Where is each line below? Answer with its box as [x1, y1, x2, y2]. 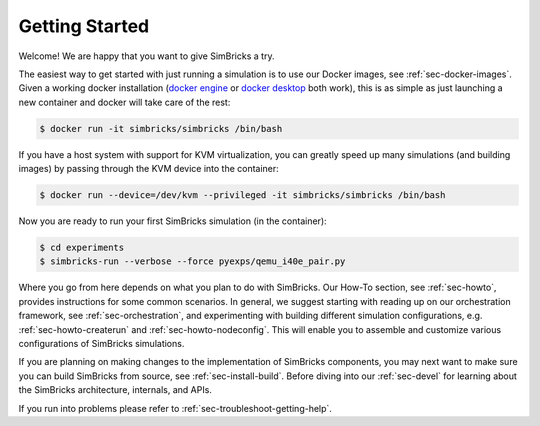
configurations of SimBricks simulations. [18, 337, 185, 349]
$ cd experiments [39, 242, 125, 254]
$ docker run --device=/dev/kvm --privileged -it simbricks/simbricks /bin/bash [39, 190, 446, 201]
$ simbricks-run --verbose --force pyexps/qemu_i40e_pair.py [39, 256, 346, 267]
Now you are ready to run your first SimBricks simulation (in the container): [18, 215, 327, 227]
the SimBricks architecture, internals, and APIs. [18, 384, 212, 396]
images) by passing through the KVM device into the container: [18, 163, 279, 175]
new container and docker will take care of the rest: [18, 96, 231, 108]
